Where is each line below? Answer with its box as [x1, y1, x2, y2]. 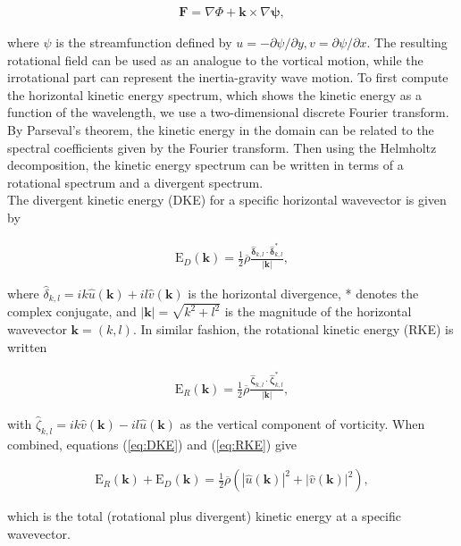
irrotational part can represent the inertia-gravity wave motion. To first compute [7, 68, 448, 87]
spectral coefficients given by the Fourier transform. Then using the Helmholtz [7, 138, 437, 156]
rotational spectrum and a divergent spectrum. [7, 172, 264, 191]
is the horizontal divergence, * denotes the [188, 283, 419, 302]
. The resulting [366, 33, 448, 52]
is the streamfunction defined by [55, 33, 232, 52]
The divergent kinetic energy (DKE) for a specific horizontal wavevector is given [7, 190, 447, 209]
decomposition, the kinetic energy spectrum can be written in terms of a [7, 155, 404, 174]
